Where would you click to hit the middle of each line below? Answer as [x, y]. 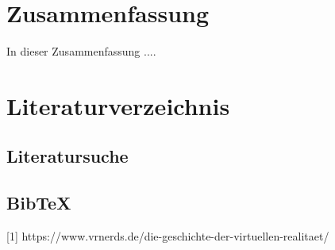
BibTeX [39, 203]
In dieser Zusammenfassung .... [81, 51]
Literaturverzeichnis [118, 105]
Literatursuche [67, 156]
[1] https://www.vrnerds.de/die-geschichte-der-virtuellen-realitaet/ [168, 236]
